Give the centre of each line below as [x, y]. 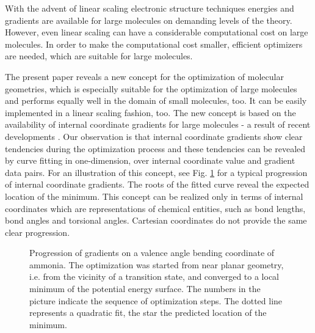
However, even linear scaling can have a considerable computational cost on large [157, 32]
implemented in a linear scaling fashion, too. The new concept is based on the [150, 112]
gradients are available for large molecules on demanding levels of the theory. [149, 20]
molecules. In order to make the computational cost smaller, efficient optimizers [154, 44]
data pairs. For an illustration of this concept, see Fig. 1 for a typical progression [156, 172]
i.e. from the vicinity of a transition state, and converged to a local [154, 276]
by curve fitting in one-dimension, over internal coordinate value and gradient [150, 160]
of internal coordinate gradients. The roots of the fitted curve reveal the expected [157, 184]
